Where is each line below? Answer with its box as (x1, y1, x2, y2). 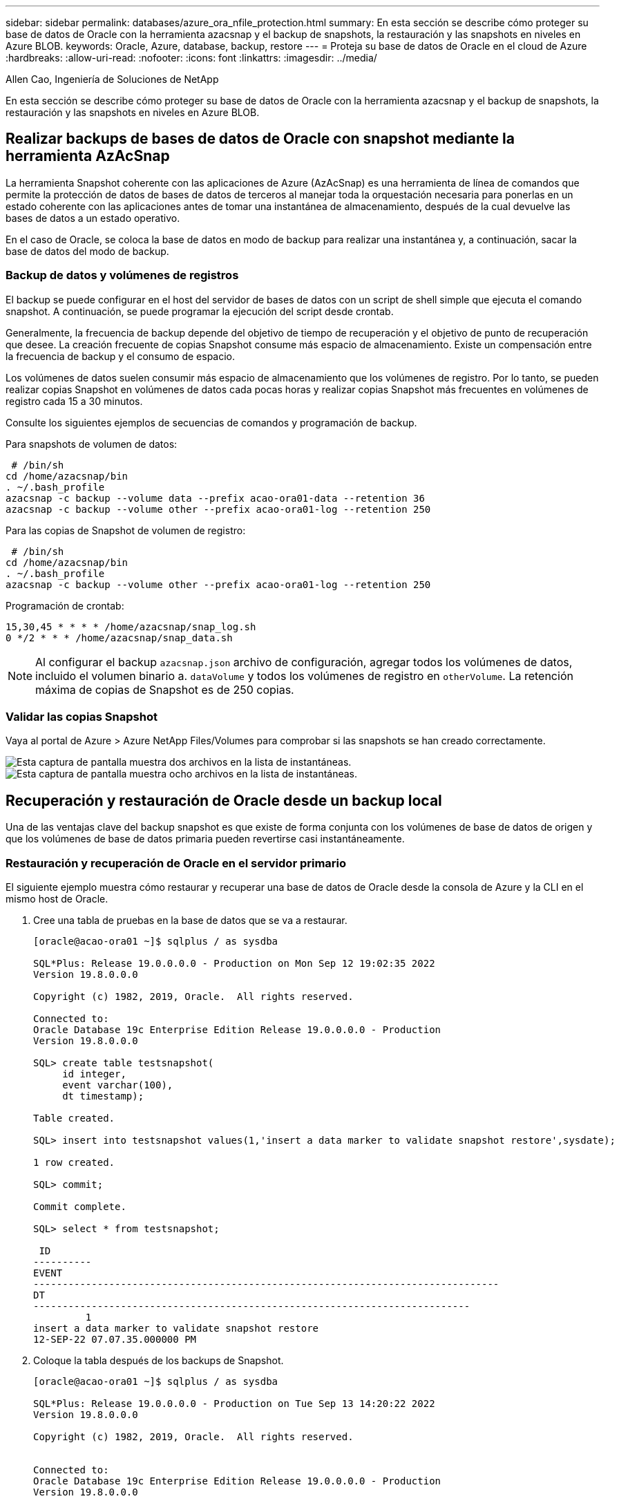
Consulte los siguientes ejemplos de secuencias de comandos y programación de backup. (6, 416, 417, 428)
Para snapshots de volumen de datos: (6, 437, 178, 450)
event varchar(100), (62, 1079, 173, 1091)
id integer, (62, 1068, 126, 1079)
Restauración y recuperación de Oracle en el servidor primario (6, 856, 347, 870)
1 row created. (33, 1156, 115, 1168)
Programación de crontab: (6, 599, 124, 612)
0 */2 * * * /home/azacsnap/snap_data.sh (6, 632, 233, 643)
